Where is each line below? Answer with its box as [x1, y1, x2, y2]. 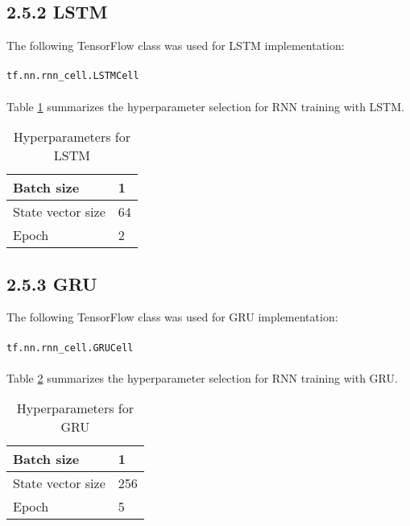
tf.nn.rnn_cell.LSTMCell [6, 70, 139, 82]
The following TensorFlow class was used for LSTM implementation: [6, 37, 345, 54]
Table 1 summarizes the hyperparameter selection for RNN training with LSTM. [6, 97, 404, 114]
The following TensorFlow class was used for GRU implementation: [6, 309, 338, 325]
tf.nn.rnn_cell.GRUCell [6, 342, 134, 354]
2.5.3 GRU [6, 271, 97, 296]
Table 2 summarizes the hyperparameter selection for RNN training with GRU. [6, 369, 398, 386]
